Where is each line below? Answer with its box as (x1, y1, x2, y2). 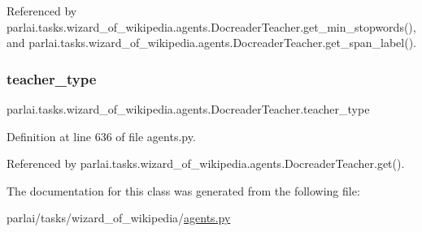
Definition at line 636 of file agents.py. (7, 127, 196, 144)
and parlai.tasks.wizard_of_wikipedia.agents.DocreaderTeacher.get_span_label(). (7, 34, 416, 51)
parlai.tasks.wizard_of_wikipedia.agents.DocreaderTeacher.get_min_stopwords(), (7, 18, 416, 35)
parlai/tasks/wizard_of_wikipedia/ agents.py (7, 209, 231, 226)
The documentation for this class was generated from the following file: (7, 182, 360, 199)
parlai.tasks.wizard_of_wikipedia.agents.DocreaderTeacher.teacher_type (7, 101, 370, 117)
